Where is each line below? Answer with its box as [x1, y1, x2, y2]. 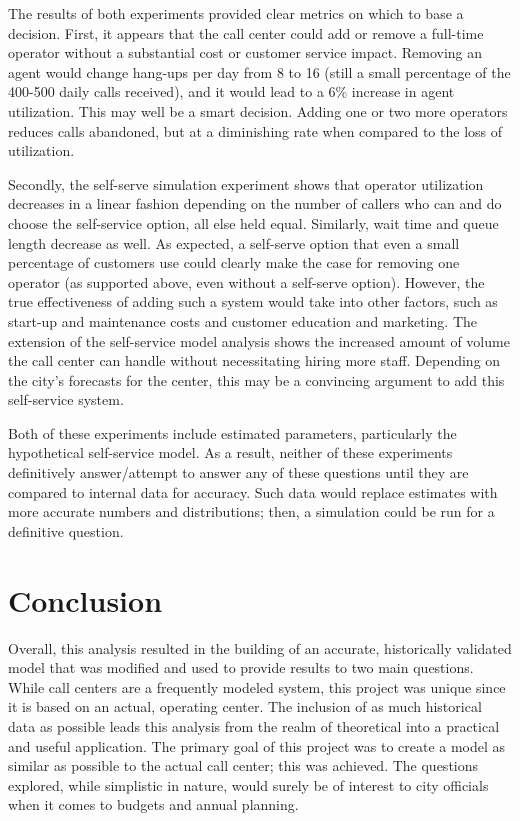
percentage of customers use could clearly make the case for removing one [8, 252, 460, 273]
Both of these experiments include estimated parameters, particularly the [8, 422, 457, 443]
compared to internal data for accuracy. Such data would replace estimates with [8, 481, 498, 502]
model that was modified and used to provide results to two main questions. [8, 657, 474, 678]
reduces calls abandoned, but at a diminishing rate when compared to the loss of [8, 120, 503, 141]
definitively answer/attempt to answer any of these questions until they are [8, 462, 469, 483]
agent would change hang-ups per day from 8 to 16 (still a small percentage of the [8, 61, 511, 82]
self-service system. [8, 389, 124, 410]
